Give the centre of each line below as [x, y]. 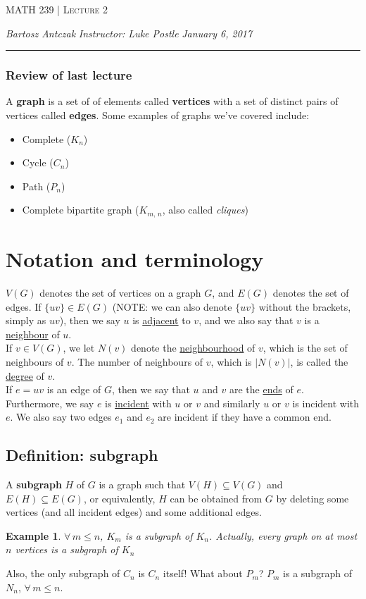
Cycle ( [38, 162]
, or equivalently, [119, 498]
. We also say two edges [61, 417]
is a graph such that [142, 484]
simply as [26, 320]
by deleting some [313, 498]
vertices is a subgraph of [67, 549]
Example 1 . [33, 535]
